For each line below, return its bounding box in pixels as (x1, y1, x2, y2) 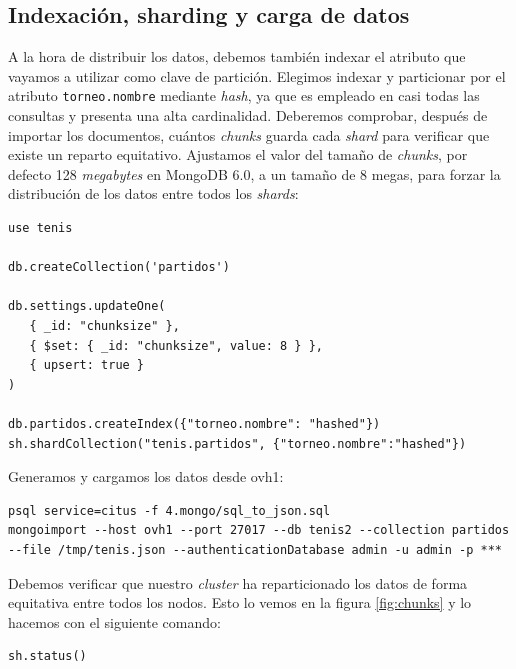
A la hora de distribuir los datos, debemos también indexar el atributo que (8, 46, 466, 67)
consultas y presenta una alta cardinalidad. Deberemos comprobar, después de (8, 105, 488, 126)
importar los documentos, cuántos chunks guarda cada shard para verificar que (8, 124, 490, 145)
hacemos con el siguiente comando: (8, 611, 221, 632)
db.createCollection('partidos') (8, 260, 230, 275)
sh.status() (8, 649, 87, 664)
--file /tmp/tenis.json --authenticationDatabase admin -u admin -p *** (8, 542, 502, 557)
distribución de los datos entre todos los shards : (8, 183, 299, 204)
